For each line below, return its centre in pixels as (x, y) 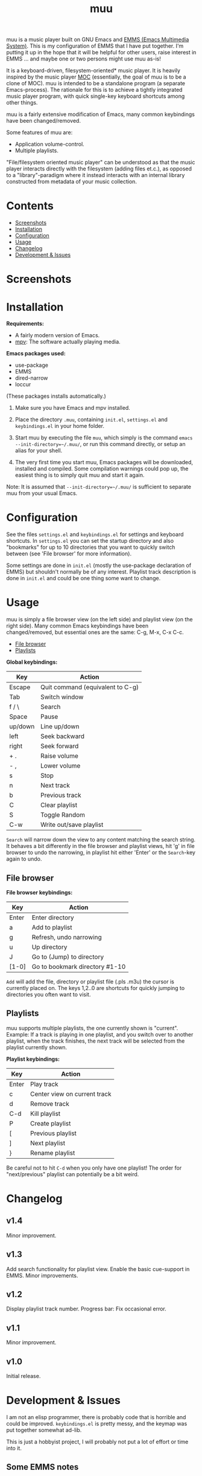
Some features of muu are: (39, 132)
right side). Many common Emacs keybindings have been (77, 626)
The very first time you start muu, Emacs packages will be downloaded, (104, 462)
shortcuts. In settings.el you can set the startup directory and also (90, 541)
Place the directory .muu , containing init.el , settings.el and (91, 419)
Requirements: (25, 324)
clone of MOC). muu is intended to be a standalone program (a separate (96, 83)
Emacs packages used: (36, 354)
